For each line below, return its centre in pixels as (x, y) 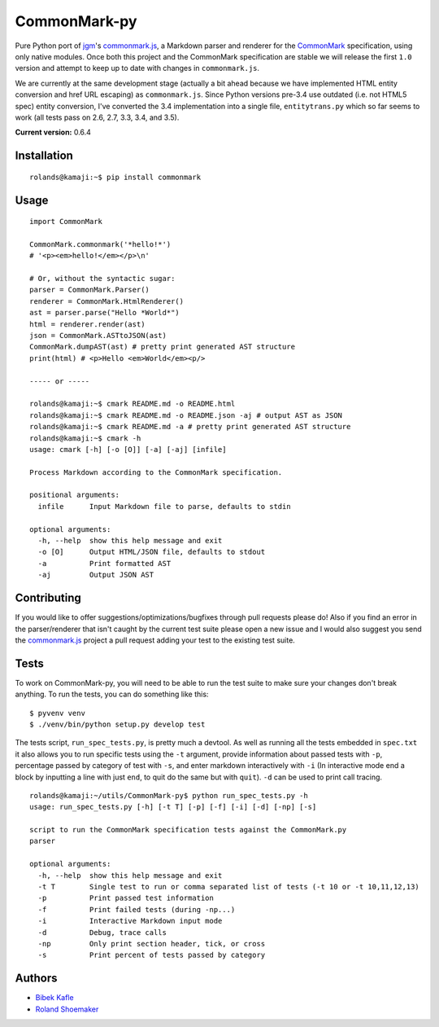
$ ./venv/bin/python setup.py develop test (117, 724)
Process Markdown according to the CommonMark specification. (156, 472)
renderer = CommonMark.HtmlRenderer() (107, 301)
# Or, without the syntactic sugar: (102, 279)
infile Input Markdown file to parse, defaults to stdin (165, 506)
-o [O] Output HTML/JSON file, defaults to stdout (152, 552)
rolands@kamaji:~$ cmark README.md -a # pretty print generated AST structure (190, 427)
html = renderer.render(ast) (87, 324)
